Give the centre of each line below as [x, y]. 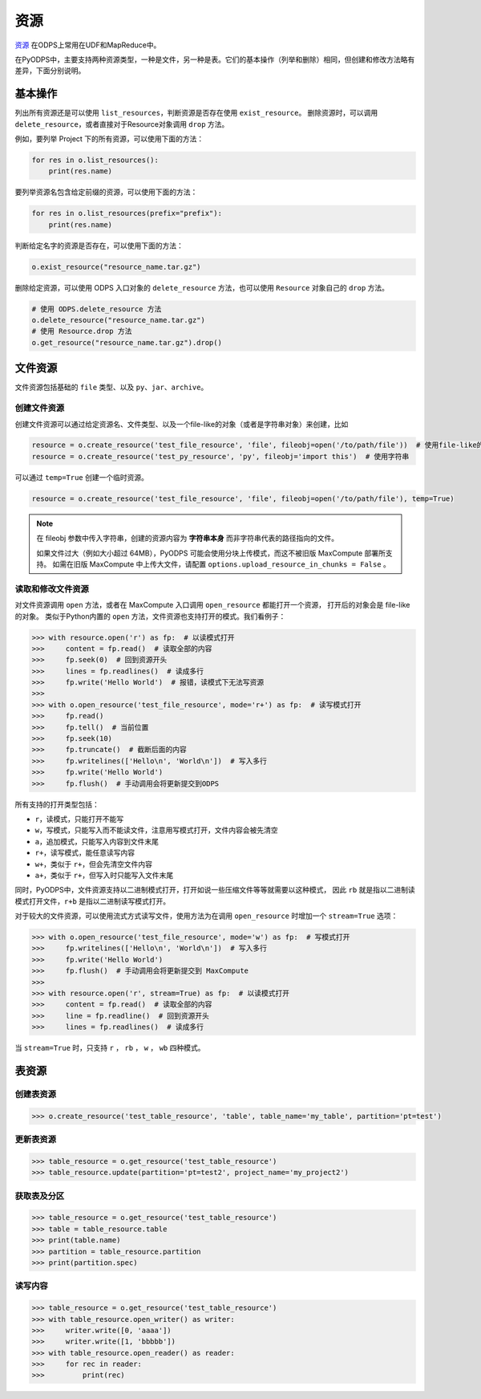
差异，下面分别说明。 [50, 71]
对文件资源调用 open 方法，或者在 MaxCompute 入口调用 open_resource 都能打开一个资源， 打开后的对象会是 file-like [212, 605]
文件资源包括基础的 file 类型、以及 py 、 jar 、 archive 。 [111, 387]
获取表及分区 [40, 1196]
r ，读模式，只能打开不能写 [79, 819]
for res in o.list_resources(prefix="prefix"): [127, 214]
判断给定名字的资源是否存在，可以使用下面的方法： [99, 246]
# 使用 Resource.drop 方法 [82, 331]
